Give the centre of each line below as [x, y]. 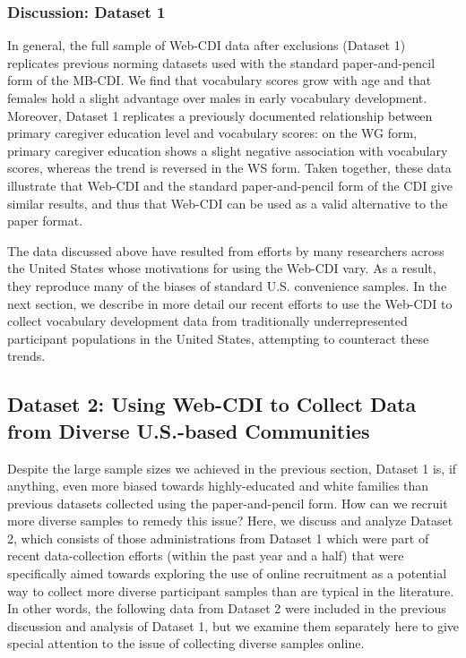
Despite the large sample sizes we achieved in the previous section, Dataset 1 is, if [232, 468]
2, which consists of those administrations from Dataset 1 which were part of [218, 538]
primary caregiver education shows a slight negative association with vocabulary [228, 150]
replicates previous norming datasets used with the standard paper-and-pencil [221, 62]
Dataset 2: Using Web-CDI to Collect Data [212, 404]
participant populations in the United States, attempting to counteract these [218, 338]
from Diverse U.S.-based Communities [189, 430]
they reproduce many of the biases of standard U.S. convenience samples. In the [227, 285]
